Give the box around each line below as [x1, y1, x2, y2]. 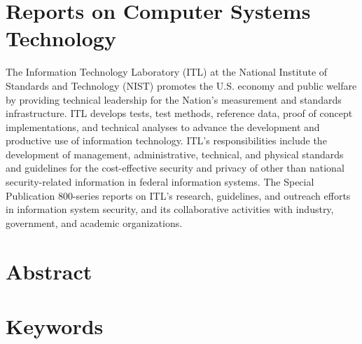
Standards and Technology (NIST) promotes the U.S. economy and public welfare [6, 78, 357, 92]
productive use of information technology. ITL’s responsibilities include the [6, 133, 327, 148]
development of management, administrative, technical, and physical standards [6, 146, 344, 161]
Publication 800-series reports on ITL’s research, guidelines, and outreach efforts [6, 188, 351, 202]
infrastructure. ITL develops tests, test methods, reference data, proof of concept [6, 106, 353, 121]
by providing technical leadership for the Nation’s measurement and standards [6, 92, 342, 106]
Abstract [6, 256, 92, 285]
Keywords [6, 312, 104, 340]
